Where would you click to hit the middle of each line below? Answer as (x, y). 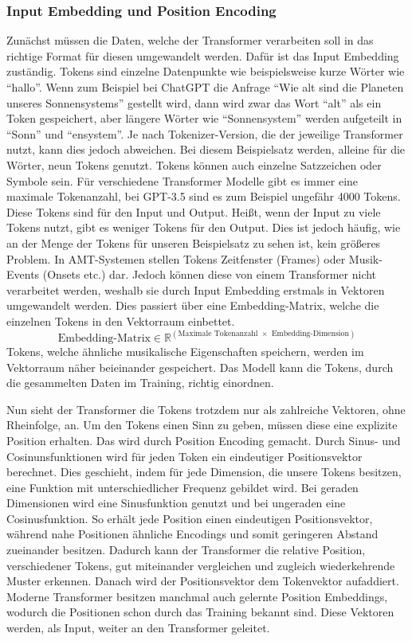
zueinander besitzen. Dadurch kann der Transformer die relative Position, (186, 550)
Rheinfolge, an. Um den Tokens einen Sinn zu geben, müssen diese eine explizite (202, 425)
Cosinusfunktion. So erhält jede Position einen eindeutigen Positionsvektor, (190, 518)
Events (23, 274)
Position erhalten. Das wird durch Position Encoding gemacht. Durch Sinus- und (204, 440)
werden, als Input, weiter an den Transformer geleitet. (138, 628)
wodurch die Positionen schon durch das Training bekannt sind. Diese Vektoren (200, 612)
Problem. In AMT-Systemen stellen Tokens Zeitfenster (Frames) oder (176, 258)
